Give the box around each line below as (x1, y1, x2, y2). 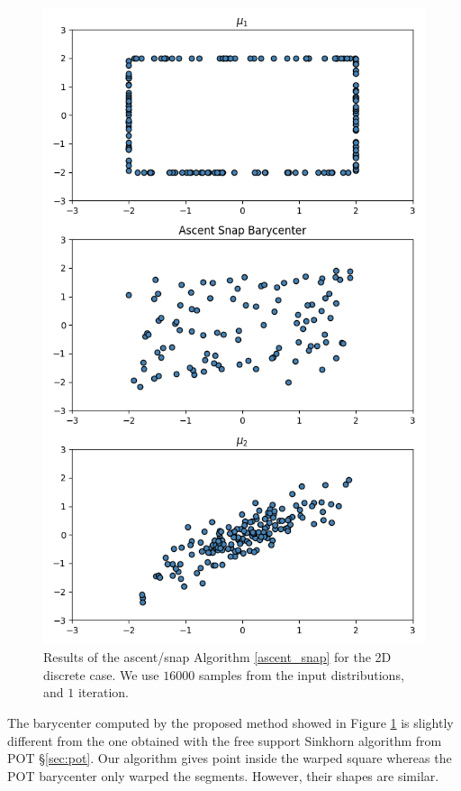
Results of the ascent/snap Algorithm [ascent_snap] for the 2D (43, 648, 392, 667)
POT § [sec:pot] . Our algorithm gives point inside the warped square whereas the (7, 749, 452, 768)
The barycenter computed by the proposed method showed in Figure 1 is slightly (7, 713, 454, 732)
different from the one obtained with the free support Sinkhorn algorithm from (7, 731, 442, 750)
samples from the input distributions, (198, 665, 404, 684)
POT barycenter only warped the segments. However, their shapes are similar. (7, 766, 439, 785)
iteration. (77, 683, 129, 702)
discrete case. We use (43, 665, 159, 684)
